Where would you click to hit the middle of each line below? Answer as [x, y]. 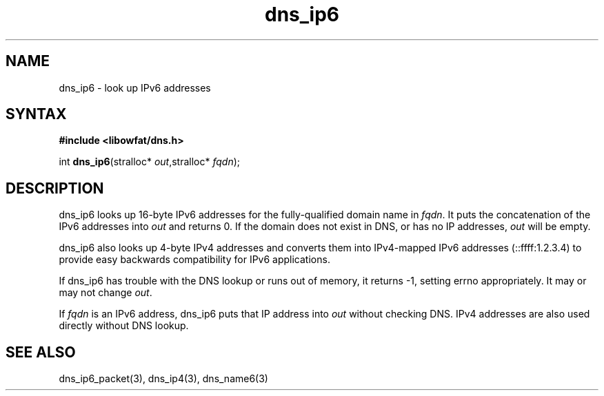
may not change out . [105, 293]
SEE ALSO [41, 352]
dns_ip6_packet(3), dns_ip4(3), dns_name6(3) [163, 379]
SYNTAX [36, 114]
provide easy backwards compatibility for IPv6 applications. [194, 260]
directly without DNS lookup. [124, 326]
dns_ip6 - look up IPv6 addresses [135, 87]
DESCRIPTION [55, 188]
